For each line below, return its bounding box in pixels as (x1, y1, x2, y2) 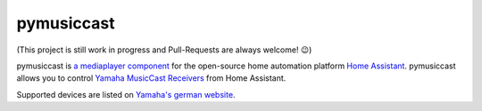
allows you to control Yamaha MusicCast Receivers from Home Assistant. (16, 73, 287, 83)
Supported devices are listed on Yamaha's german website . (16, 89, 236, 99)
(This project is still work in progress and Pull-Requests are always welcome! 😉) (16, 44, 312, 55)
